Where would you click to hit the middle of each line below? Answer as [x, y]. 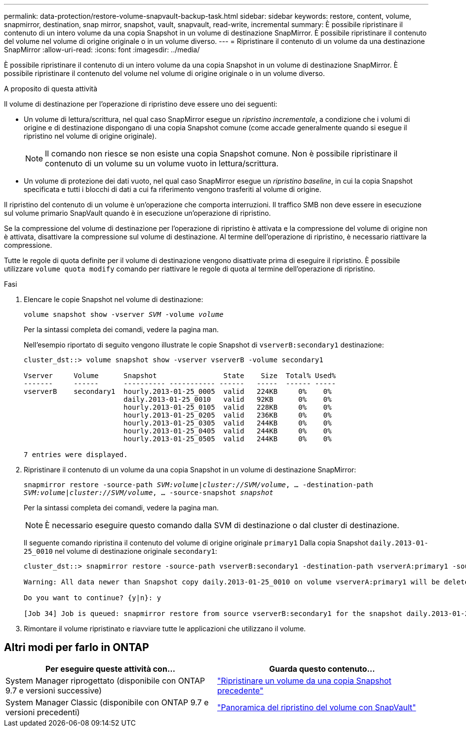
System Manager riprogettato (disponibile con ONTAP [105, 680]
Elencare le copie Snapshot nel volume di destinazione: [114, 299]
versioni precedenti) [43, 712]
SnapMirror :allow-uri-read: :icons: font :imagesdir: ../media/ [102, 50]
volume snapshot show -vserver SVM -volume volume [124, 314]
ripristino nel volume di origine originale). [90, 136]
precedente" [240, 690]
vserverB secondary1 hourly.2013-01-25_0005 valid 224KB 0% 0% [178, 391]
